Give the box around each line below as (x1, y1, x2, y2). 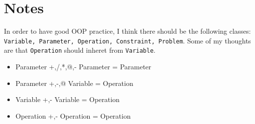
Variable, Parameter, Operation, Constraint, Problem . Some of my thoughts (4, 35, 251, 45)
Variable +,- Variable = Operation (15, 94, 120, 104)
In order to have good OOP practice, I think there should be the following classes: (4, 26, 251, 36)
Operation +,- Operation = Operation (15, 110, 131, 121)
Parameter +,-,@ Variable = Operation (15, 78, 133, 88)
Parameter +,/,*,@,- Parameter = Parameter (15, 62, 152, 72)
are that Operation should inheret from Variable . (4, 45, 156, 55)
